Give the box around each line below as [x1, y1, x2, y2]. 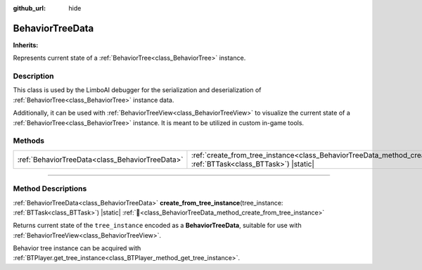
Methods [13, 136, 45, 146]
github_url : [13, 4, 46, 12]
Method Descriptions [13, 184, 87, 193]
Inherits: [13, 41, 39, 49]
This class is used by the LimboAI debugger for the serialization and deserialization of [13, 86, 262, 94]
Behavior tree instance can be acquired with [13, 244, 141, 252]
